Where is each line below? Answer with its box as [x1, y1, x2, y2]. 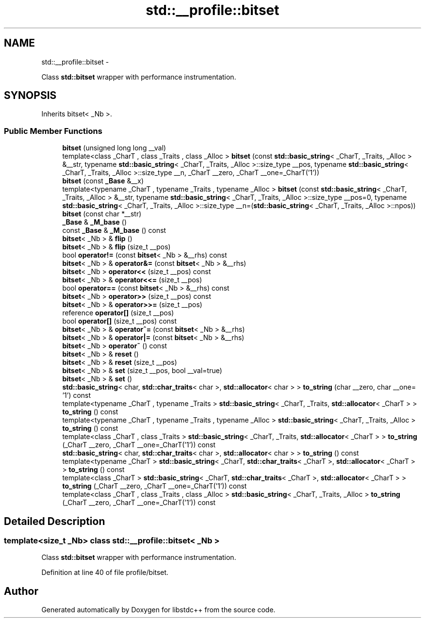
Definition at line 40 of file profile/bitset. [41, 568, 169, 577]
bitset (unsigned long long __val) [62, 144, 166, 152]
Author [4, 585, 38, 597]
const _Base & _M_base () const [62, 226, 166, 235]
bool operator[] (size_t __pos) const [62, 317, 177, 326]
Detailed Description [4, 515, 105, 527]
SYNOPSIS [4, 89, 57, 102]
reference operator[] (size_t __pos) [62, 309, 174, 317]
